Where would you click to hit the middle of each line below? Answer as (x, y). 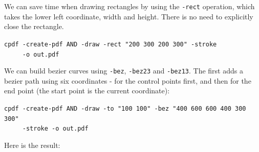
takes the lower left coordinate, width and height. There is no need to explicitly (129, 16)
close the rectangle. (34, 26)
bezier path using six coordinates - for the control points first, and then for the (128, 80)
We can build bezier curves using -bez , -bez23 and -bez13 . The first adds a (124, 71)
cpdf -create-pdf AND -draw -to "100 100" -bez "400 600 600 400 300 (125, 109)
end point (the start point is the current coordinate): (87, 91)
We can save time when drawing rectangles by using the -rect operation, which (129, 6)
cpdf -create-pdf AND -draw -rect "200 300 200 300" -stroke (111, 44)
